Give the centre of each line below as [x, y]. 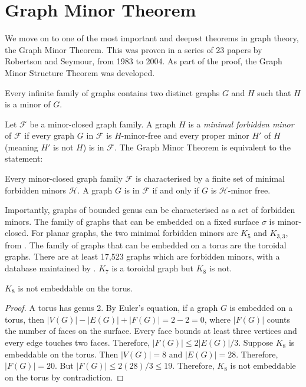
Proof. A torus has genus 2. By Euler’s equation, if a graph [111, 308]
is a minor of [28, 104]
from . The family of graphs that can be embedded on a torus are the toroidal [146, 245]
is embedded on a [261, 308]
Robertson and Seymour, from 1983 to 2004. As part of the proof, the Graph [144, 61]
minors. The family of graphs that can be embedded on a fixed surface [132, 221]
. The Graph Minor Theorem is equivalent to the [202, 147]
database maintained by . [50, 268]
